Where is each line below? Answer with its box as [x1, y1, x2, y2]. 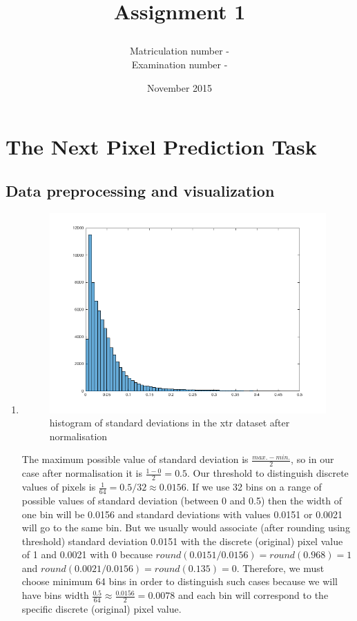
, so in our [291, 452, 334, 466]
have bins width [21, 588, 89, 602]
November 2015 [146, 80, 213, 95]
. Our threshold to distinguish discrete [187, 466, 349, 480]
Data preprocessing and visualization [6, 179, 275, 201]
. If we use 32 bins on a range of [186, 480, 322, 494]
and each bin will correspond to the [177, 588, 329, 602]
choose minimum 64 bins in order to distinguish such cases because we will [21, 574, 338, 589]
